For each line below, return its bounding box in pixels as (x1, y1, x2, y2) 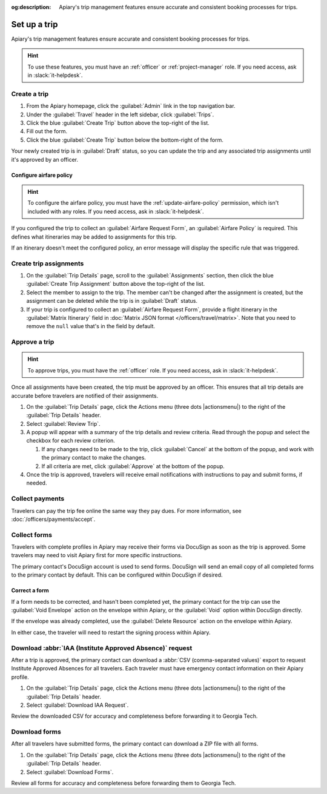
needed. (26, 479, 47, 487)
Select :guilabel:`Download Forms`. (26, 768, 114, 775)
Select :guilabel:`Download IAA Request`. (26, 701, 129, 709)
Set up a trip (11, 19, 58, 30)
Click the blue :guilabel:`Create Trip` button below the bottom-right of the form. (26, 136, 223, 144)
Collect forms (11, 531, 53, 539)
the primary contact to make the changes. (41, 454, 147, 462)
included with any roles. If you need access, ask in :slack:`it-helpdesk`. (27, 208, 204, 215)
